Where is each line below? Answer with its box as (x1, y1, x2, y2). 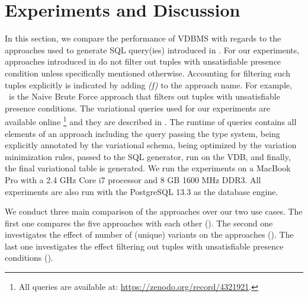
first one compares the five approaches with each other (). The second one (5, 216, 273, 229)
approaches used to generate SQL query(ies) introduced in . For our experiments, (5, 43, 300, 56)
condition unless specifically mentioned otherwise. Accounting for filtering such (5, 66, 290, 79)
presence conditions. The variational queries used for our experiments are (5, 101, 270, 114)
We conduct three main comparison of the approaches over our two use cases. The (5, 205, 303, 218)
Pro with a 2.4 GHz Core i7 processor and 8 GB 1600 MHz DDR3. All (5, 173, 261, 186)
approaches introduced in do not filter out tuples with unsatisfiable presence (5, 55, 281, 68)
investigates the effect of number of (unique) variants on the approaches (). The (5, 228, 294, 241)
